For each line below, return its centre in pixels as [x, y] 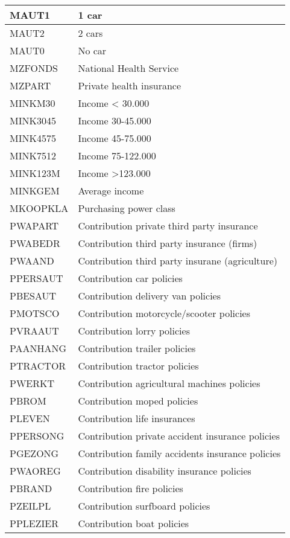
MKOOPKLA [39, 208]
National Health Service [128, 68]
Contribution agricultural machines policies [169, 383]
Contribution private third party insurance [168, 226]
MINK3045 [33, 120]
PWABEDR [35, 243]
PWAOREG [35, 471]
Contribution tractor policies [138, 366]
